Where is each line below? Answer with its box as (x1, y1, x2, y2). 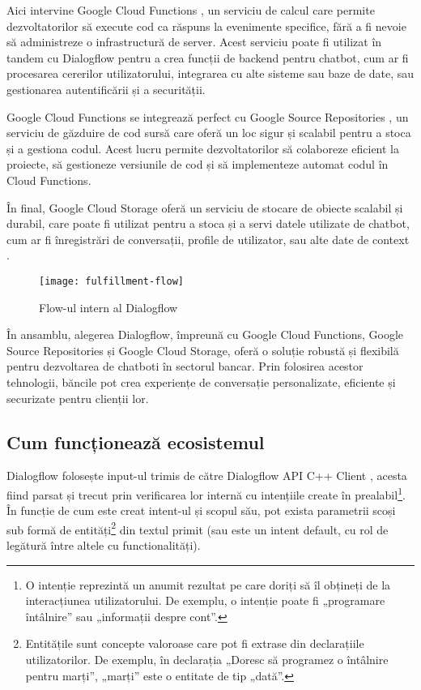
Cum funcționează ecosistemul (6, 429, 265, 454)
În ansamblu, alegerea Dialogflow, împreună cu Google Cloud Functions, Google (6, 326, 404, 343)
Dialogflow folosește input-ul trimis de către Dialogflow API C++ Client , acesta (6, 467, 407, 484)
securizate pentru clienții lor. (6, 389, 149, 406)
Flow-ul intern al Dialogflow (39, 298, 178, 315)
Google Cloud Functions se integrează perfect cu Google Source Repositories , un (6, 108, 409, 125)
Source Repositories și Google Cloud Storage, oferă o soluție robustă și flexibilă (6, 341, 399, 358)
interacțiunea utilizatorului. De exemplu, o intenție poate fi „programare (25, 592, 385, 609)
